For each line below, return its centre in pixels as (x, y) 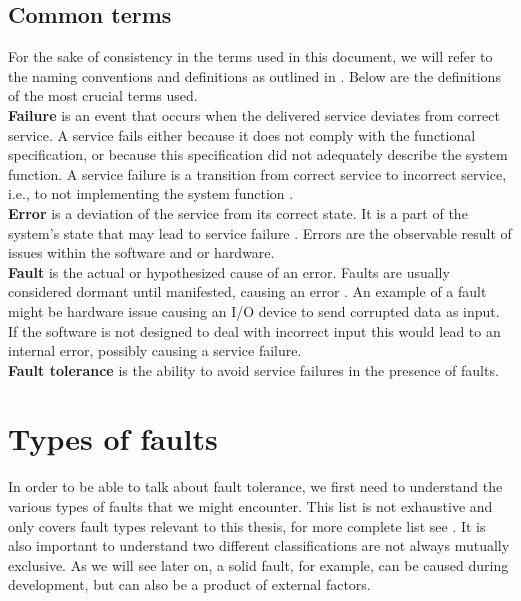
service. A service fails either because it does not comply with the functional (242, 134)
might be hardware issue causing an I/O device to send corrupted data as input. (254, 310)
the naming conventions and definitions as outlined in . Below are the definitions (254, 75)
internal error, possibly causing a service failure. (155, 350)
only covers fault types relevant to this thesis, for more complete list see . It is (247, 525)
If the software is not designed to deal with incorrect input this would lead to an (254, 330)
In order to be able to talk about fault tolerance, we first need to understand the (255, 486)
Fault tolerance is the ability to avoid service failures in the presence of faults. (253, 369)
